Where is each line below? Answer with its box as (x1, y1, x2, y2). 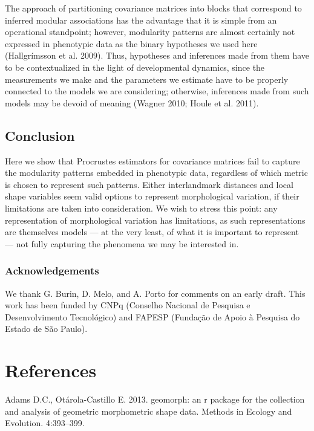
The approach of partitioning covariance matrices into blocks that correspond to (5, 2, 302, 14)
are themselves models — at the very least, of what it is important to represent (5, 225, 299, 238)
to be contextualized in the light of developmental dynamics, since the (5, 60, 265, 73)
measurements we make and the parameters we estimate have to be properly (5, 73, 289, 85)
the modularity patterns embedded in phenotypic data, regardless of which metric (5, 166, 308, 179)
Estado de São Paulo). (5, 322, 88, 335)
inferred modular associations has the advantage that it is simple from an (5, 13, 277, 26)
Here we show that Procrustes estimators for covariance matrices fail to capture (5, 154, 300, 167)
